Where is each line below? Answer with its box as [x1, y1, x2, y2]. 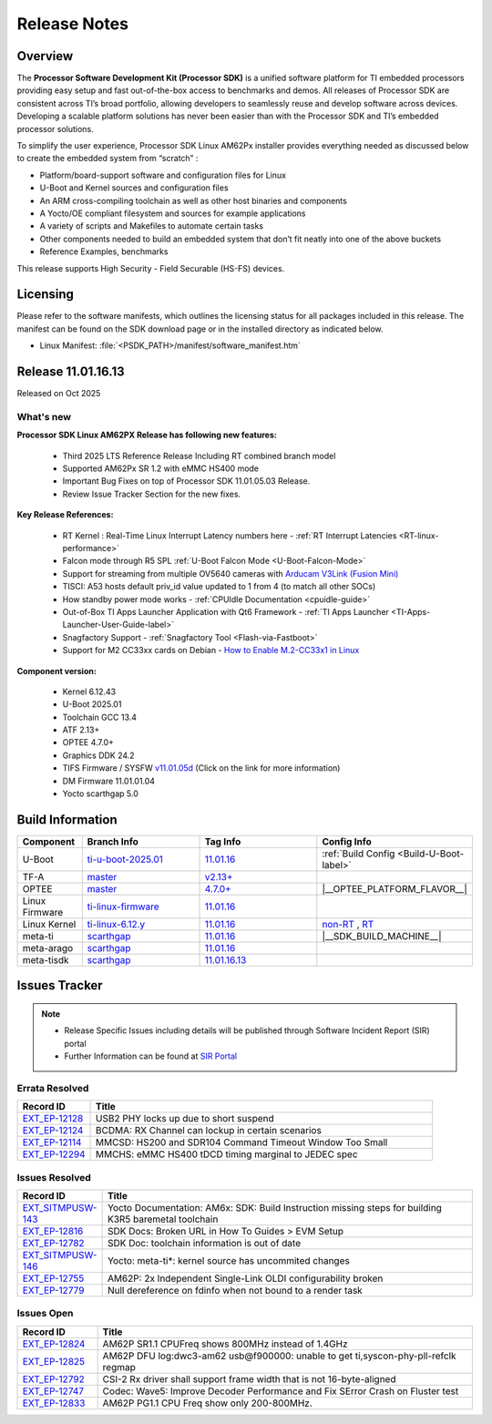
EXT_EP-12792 [22, 1372, 86, 1385]
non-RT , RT [322, 917, 374, 930]
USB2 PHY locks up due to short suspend [96, 1112, 275, 1125]
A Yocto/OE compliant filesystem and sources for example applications [39, 208, 306, 219]
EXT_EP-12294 [22, 1148, 86, 1161]
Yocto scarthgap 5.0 [62, 788, 138, 799]
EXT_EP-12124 [22, 1124, 84, 1137]
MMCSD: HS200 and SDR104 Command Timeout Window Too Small [96, 1136, 388, 1149]
